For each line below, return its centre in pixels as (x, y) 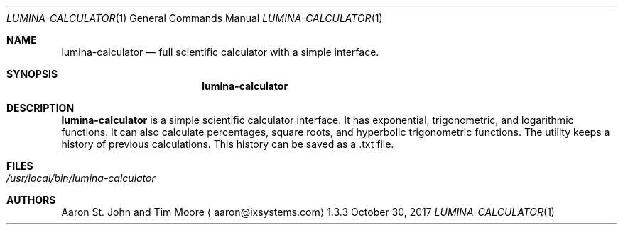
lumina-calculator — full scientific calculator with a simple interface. (220, 52)
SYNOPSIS (32, 74)
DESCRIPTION (40, 108)
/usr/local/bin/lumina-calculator (81, 178)
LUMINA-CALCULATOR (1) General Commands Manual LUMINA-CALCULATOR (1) (195, 18)
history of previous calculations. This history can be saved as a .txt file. (228, 144)
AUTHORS (31, 200)
